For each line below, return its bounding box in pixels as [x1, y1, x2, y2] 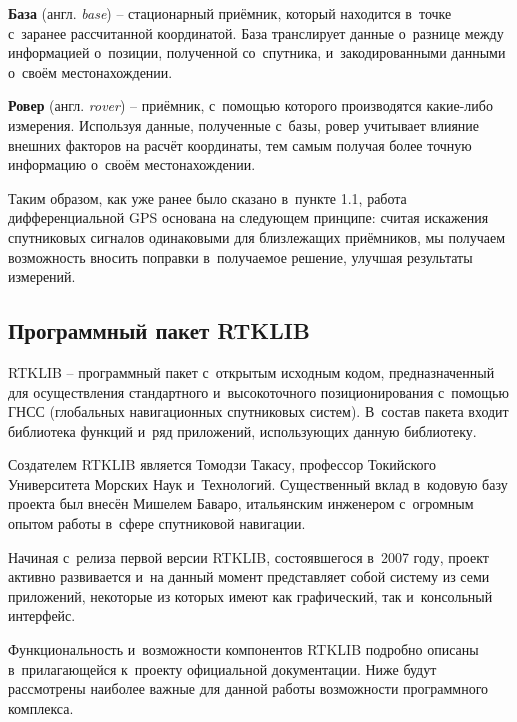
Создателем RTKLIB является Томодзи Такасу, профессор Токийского [8, 454, 436, 475]
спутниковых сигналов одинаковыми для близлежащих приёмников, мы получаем [8, 226, 506, 247]
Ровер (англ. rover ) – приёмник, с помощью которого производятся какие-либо [8, 95, 493, 116]
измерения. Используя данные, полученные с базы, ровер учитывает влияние [8, 114, 480, 135]
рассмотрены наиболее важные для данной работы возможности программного [8, 678, 489, 699]
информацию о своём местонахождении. [8, 154, 256, 175]
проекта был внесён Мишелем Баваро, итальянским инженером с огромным [8, 493, 474, 514]
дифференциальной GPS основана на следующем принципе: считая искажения [8, 207, 489, 228]
